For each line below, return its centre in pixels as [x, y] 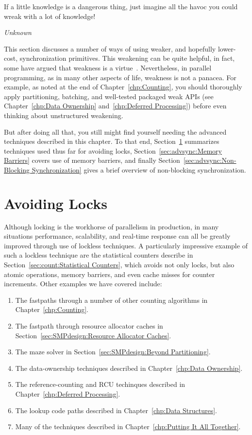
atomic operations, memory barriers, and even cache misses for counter [109, 274]
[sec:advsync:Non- [210, 160]
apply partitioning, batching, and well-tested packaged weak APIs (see [109, 96]
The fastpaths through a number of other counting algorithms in [111, 300]
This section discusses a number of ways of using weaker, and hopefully [110, 48]
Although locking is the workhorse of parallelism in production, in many [111, 226]
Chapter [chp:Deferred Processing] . [68, 393]
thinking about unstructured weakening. [64, 115]
